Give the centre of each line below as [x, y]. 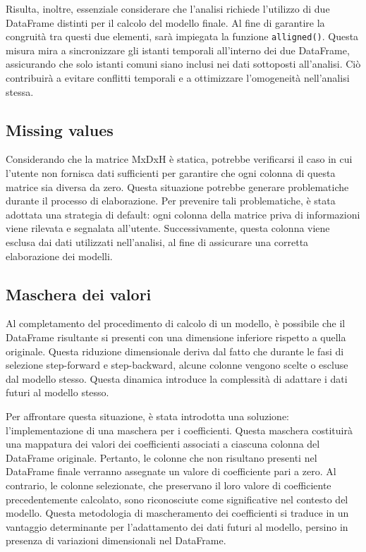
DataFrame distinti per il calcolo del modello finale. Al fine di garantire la [165, 22]
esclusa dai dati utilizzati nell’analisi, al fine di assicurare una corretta [157, 241]
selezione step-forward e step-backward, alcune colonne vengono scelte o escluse [177, 365]
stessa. [20, 91]
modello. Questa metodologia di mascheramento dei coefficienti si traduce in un [177, 513]
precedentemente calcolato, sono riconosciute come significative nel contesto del [177, 499]
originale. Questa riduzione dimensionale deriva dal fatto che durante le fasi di [175, 351]
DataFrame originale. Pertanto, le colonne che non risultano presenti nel [161, 457]
